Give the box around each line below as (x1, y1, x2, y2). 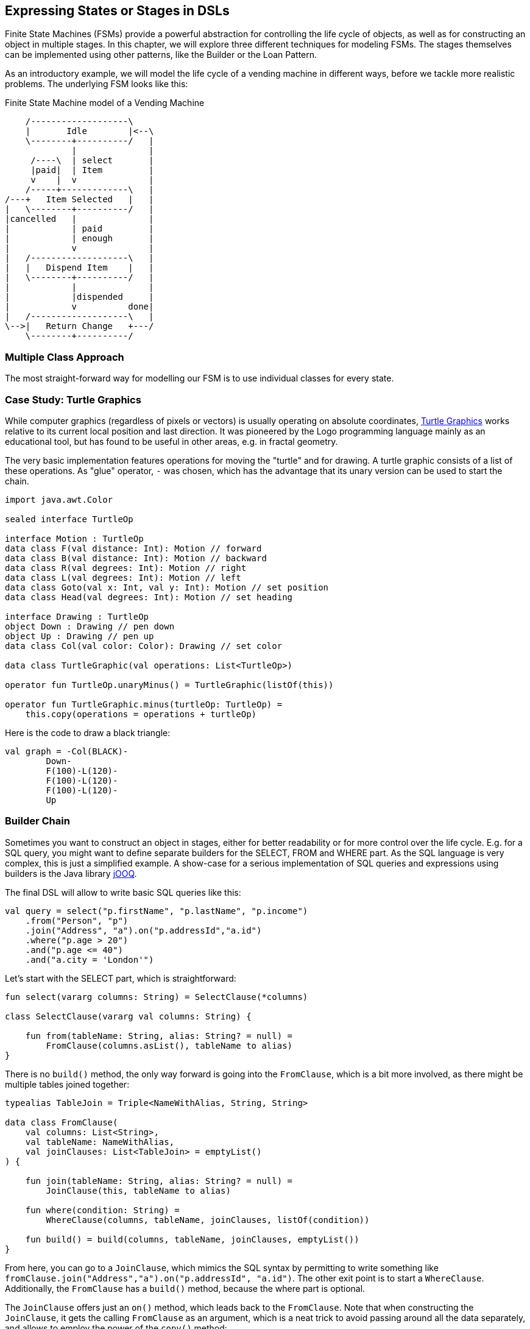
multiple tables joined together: (5, 1079, 130, 1090)
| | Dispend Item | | (5, 263, 154, 273)
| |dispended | (5, 292, 154, 302)
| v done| (5, 302, 154, 312)
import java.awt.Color (5, 494, 113, 505)
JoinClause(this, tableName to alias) (46, 1185, 231, 1196)
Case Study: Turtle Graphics (5, 393, 141, 406)
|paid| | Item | (30, 165, 154, 175)
